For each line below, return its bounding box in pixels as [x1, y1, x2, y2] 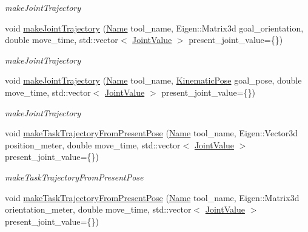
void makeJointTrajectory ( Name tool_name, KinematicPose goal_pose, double [5, 74, 302, 87]
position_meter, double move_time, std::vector [5, 138, 181, 151]
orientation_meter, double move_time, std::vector [5, 203, 192, 216]
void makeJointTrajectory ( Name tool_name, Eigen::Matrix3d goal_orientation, [5, 21, 304, 34]
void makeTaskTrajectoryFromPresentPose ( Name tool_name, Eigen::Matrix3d [5, 191, 300, 204]
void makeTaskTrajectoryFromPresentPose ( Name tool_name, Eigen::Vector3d [5, 127, 298, 139]
